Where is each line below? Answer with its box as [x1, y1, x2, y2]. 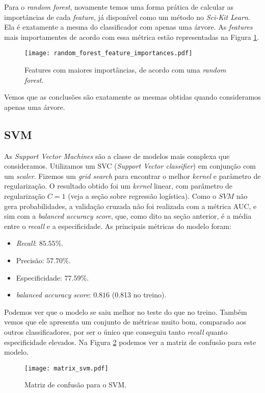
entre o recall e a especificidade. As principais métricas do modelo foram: [4, 220, 231, 231]
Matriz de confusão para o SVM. [24, 379, 127, 390]
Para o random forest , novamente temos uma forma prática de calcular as [4, 2, 234, 12]
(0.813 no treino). [112, 289, 167, 300]
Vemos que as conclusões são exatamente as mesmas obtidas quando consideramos [4, 91, 261, 102]
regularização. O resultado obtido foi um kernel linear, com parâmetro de [4, 180, 233, 191]
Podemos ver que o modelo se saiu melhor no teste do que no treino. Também [4, 306, 247, 317]
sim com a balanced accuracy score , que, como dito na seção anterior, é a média [4, 211, 252, 221]
